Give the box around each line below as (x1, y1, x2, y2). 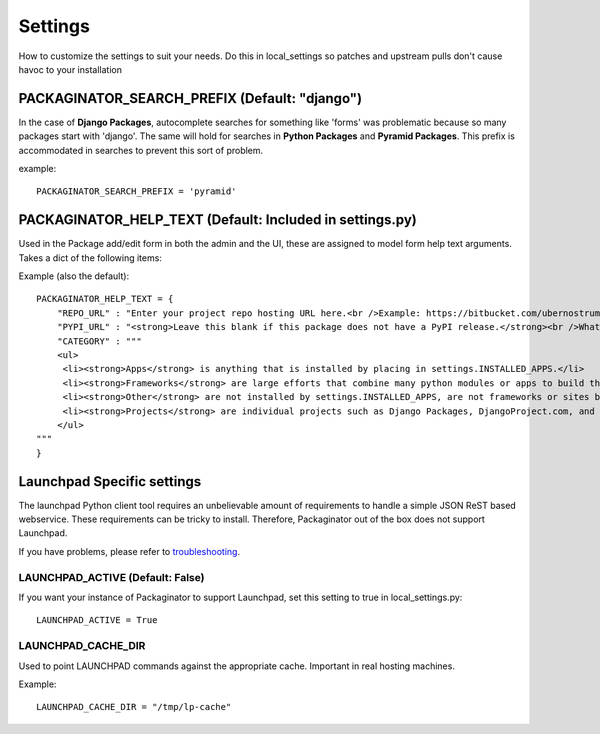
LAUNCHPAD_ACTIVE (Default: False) (18, 570, 205, 584)
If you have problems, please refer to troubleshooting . (18, 545, 240, 557)
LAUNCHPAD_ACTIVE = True (36, 615, 158, 626)
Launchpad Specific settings (18, 473, 202, 490)
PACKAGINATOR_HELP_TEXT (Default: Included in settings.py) (18, 211, 417, 229)
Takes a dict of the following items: (18, 251, 162, 264)
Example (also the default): (18, 270, 130, 282)
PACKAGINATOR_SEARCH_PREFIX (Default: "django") (18, 90, 363, 107)
